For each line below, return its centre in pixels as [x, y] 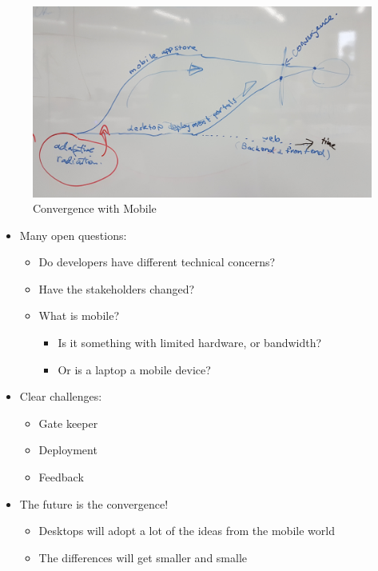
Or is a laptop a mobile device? [134, 369]
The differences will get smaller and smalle [143, 557]
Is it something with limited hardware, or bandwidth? [190, 343]
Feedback [61, 477]
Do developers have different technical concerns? [157, 262]
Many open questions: [73, 235]
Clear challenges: [61, 396]
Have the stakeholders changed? [117, 288]
